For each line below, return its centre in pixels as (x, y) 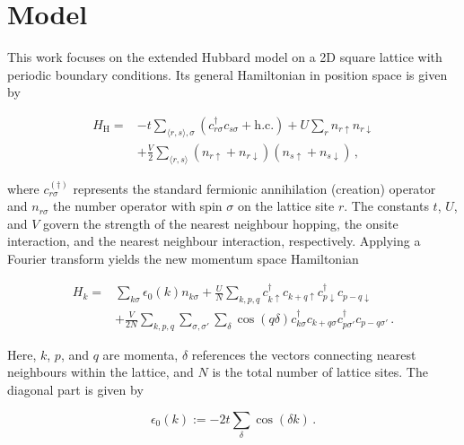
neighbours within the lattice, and (101, 372)
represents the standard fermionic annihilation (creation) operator (254, 188)
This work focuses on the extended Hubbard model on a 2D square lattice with (225, 57)
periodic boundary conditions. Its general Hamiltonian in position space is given (228, 74)
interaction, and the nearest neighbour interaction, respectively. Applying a (214, 241)
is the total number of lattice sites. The (320, 372)
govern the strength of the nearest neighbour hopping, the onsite (221, 223)
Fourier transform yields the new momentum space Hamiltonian (183, 258)
